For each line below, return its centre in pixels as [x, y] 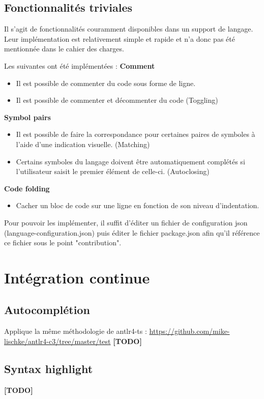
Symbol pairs [27, 117]
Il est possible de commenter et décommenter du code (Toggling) [117, 100]
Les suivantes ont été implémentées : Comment [80, 65]
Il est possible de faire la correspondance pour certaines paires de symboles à [136, 134]
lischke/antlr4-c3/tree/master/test [57, 341]
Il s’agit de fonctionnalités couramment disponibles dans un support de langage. [129, 29]
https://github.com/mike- [189, 331]
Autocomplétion [47, 310]
